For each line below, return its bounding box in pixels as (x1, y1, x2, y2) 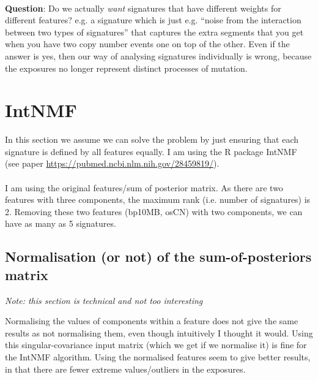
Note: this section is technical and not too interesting (5, 294, 203, 306)
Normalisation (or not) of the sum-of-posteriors (5, 247, 312, 266)
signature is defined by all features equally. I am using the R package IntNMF (5, 145, 297, 158)
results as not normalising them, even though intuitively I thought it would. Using (5, 326, 313, 339)
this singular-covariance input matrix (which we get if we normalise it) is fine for (5, 338, 307, 351)
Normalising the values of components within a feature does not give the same (5, 314, 298, 327)
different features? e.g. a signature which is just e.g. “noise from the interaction (5, 13, 301, 26)
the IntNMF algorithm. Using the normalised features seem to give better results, (5, 351, 311, 363)
